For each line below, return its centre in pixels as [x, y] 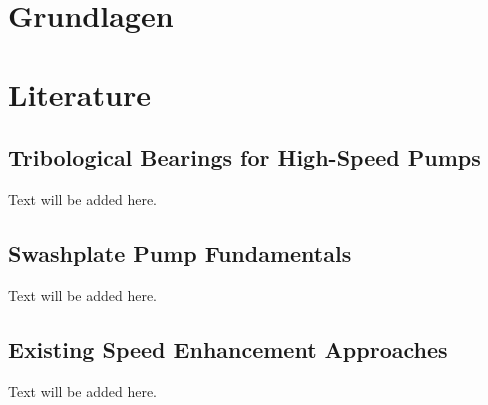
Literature [79, 93]
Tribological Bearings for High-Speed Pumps [244, 157]
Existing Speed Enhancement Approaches [228, 348]
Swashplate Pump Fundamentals [180, 252]
